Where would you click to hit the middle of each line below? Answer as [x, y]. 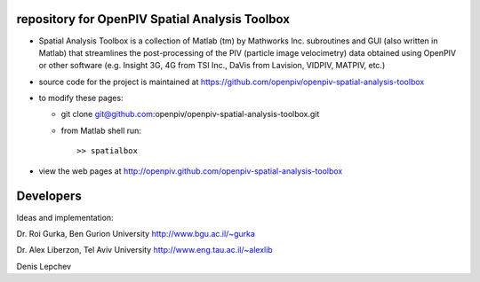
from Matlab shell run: [101, 130]
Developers [49, 196]
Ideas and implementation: [65, 217]
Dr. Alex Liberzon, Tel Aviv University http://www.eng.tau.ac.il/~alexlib [144, 250]
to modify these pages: [81, 98]
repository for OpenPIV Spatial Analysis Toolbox [153, 19]
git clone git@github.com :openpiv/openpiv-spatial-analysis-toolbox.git [190, 114]
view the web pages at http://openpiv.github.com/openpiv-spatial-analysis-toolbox [191, 171]
